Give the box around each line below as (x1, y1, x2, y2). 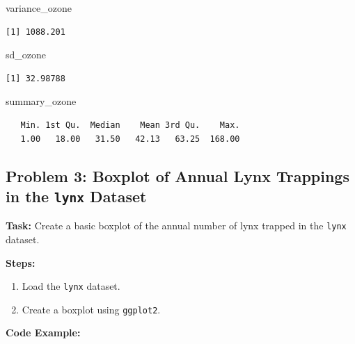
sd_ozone (6, 47, 47, 62)
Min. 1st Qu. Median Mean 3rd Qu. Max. (20, 120, 240, 130)
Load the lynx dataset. (22, 279, 120, 293)
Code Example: (6, 325, 81, 340)
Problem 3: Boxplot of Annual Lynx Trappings (6, 165, 349, 186)
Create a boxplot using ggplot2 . (22, 302, 161, 316)
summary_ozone (6, 94, 77, 108)
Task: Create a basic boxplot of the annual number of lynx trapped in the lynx (6, 218, 347, 233)
